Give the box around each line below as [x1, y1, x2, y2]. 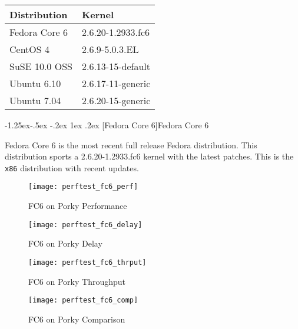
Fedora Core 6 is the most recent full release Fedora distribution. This [5, 138, 257, 151]
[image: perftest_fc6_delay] [28, 220, 143, 229]
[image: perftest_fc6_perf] [28, 182, 138, 191]
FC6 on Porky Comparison [28, 313, 125, 325]
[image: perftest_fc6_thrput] [28, 258, 147, 267]
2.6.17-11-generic [81, 77, 151, 90]
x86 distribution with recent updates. [5, 161, 139, 174]
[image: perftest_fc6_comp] [28, 296, 138, 305]
